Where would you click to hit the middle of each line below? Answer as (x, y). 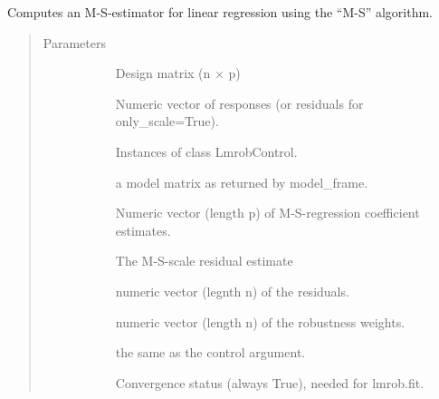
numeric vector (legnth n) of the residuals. (232, 291)
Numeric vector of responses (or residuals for (239, 103)
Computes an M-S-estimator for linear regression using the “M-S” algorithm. (220, 12)
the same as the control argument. (210, 352)
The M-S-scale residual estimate (204, 261)
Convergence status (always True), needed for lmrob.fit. (270, 382)
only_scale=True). (167, 121)
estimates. (143, 230)
